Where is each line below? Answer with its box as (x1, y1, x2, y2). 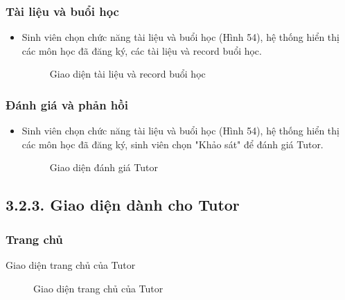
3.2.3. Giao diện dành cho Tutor (6, 194, 240, 215)
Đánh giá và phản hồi (6, 96, 128, 113)
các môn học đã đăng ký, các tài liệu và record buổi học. (21, 43, 262, 58)
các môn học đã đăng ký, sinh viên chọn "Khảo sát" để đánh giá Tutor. (21, 136, 324, 151)
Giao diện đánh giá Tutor (49, 160, 158, 175)
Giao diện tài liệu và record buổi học (49, 67, 206, 81)
